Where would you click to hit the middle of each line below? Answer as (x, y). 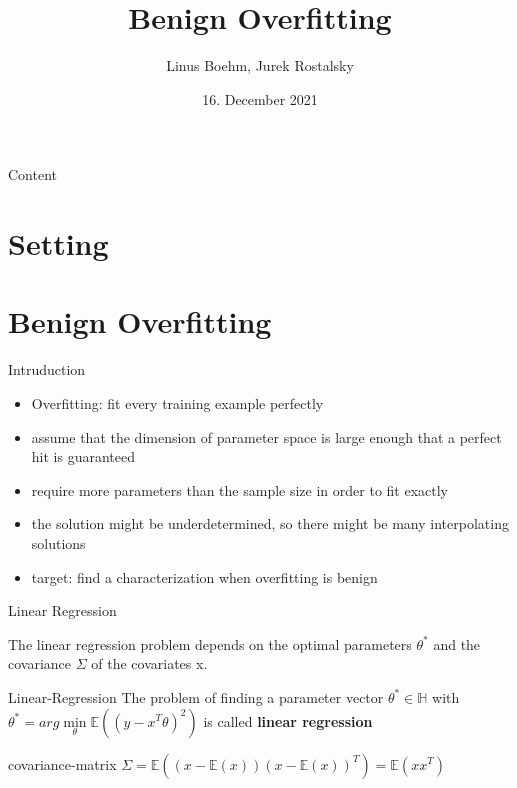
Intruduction (47, 369)
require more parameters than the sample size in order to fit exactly (239, 489)
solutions (58, 542)
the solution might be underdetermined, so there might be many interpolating (270, 523)
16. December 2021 (260, 98)
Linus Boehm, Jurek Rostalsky (260, 65)
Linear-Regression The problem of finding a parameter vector (196, 696)
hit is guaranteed (83, 456)
